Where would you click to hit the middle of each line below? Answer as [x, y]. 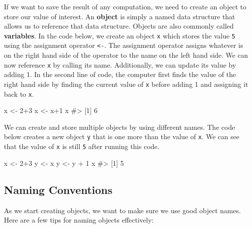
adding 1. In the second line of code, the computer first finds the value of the [120, 74]
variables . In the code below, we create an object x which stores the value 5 [120, 35]
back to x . [19, 94]
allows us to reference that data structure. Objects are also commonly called [119, 26]
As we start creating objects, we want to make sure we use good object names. [123, 210]
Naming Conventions [58, 189]
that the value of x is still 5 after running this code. [82, 146]
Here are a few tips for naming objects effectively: [79, 220]
